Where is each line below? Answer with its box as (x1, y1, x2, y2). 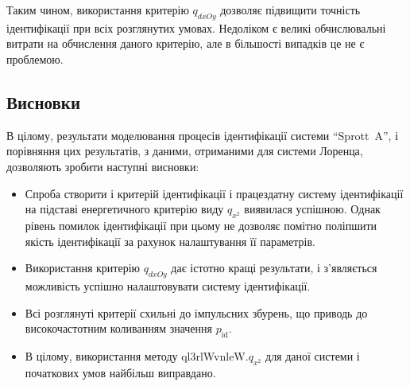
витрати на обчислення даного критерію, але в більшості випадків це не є (6, 35, 365, 52)
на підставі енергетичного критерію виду (25, 201, 224, 217)
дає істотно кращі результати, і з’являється (171, 259, 377, 276)
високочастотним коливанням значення (25, 320, 213, 337)
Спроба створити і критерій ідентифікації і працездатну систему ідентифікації (25, 185, 404, 201)
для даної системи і (265, 347, 360, 364)
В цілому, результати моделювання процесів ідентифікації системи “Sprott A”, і (6, 127, 399, 143)
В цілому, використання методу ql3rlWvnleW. (25, 347, 249, 364)
